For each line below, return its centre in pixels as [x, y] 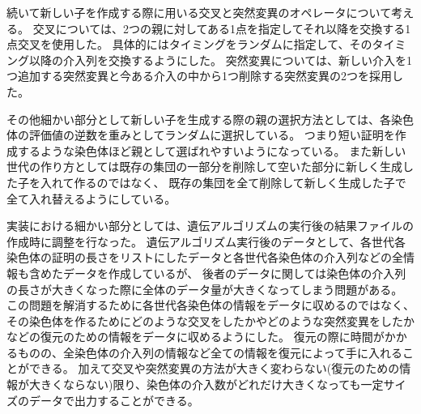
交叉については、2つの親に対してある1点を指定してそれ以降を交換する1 [222, 28]
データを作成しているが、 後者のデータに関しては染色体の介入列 [234, 273]
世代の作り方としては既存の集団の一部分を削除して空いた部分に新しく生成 [204, 166]
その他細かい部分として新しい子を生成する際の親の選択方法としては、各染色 [210, 119]
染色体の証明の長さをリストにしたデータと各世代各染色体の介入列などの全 [205, 257]
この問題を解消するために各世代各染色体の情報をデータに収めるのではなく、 [210, 305]
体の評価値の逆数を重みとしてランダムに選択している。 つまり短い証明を [201, 135]
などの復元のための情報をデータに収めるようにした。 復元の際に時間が [196, 337]
